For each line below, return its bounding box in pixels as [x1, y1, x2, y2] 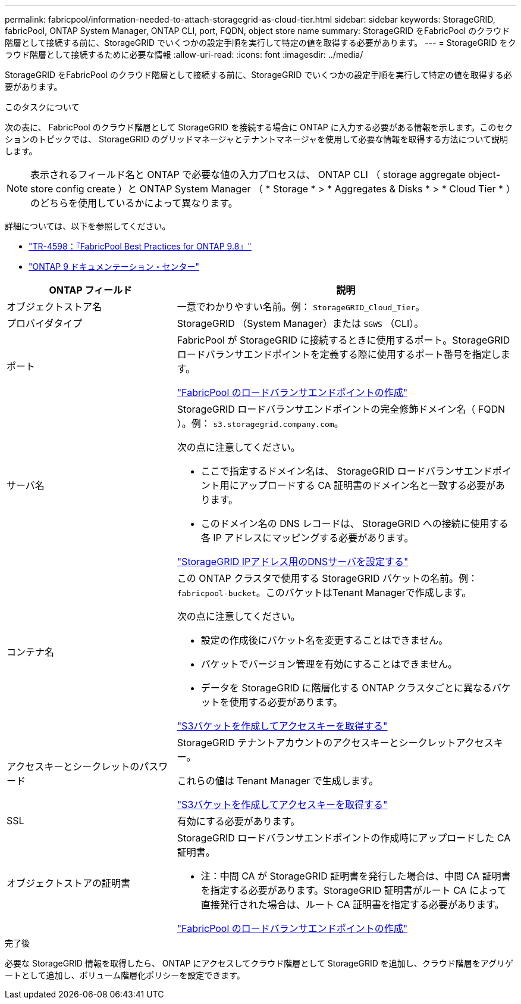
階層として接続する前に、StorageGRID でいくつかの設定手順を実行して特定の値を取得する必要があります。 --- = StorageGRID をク [5, 38, 516, 48]
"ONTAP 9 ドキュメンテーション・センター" [29, 261, 200, 272]
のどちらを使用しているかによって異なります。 [30, 197, 238, 209]
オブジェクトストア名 [7, 301, 102, 313]
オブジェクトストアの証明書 [7, 877, 131, 889]
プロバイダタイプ [7, 317, 83, 329]
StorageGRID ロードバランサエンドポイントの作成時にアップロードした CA [177, 832, 511, 844]
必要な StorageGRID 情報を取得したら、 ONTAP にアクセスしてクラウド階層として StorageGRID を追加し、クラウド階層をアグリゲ [5, 958, 514, 968]
